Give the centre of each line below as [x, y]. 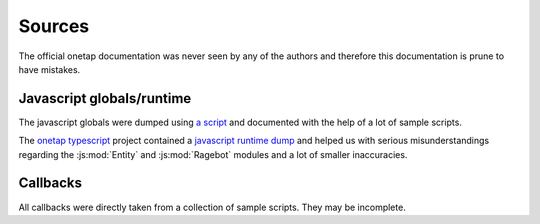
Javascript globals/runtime [105, 98]
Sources [54, 26]
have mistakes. [49, 69]
